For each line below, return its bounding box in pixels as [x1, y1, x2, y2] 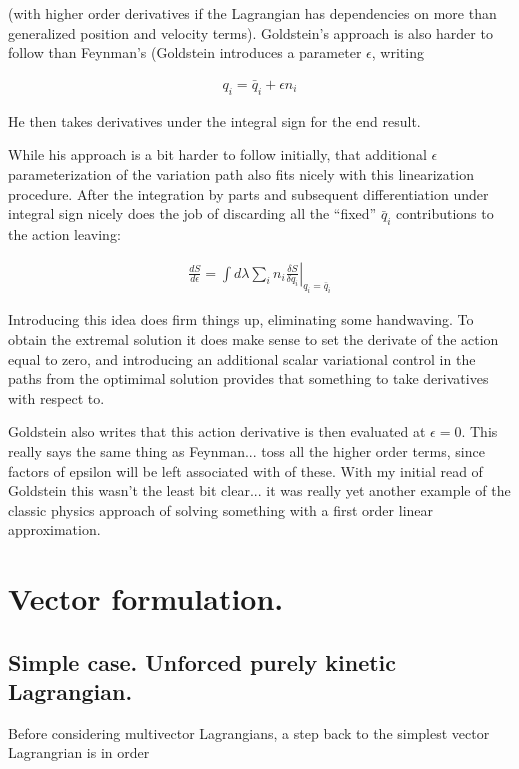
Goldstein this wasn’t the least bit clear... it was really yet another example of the [8, 480, 511, 501]
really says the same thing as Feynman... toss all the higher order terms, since [8, 440, 485, 461]
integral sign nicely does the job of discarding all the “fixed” [8, 203, 377, 224]
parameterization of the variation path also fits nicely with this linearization [8, 164, 474, 185]
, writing [371, 42, 424, 63]
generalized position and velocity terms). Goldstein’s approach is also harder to [8, 22, 493, 43]
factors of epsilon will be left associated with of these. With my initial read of [8, 460, 483, 481]
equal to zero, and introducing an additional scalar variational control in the [8, 348, 476, 369]
